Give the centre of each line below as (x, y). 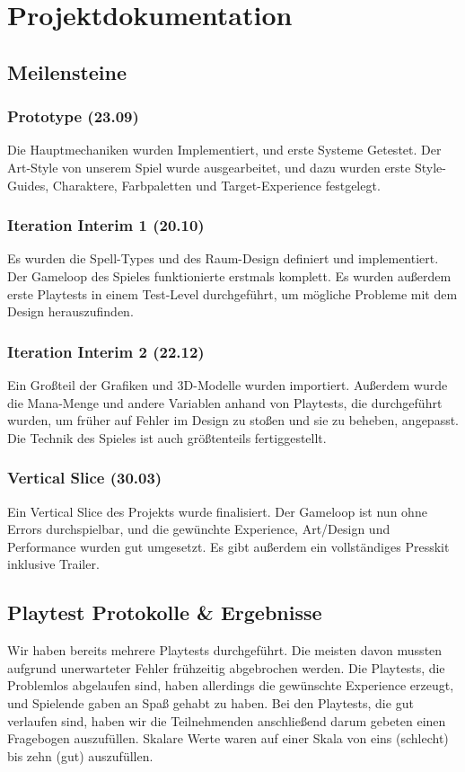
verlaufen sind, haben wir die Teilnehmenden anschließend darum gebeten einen (227, 720)
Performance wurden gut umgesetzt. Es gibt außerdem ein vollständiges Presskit (228, 546)
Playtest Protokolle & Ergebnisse (165, 612)
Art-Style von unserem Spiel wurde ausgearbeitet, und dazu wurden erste (209, 167)
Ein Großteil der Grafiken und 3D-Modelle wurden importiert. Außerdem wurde (228, 384)
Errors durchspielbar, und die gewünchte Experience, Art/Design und (199, 529)
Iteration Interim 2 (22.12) (106, 351)
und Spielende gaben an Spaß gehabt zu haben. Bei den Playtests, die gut (211, 702)
